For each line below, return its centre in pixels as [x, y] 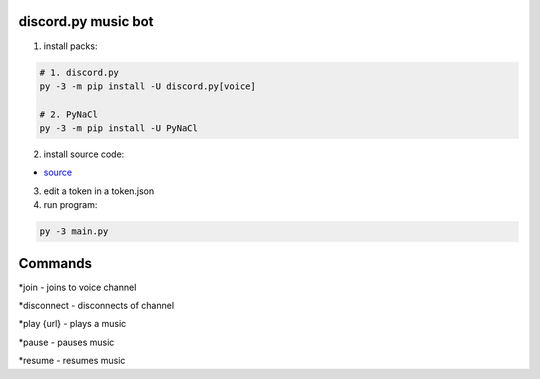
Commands [55, 263]
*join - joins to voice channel [77, 287]
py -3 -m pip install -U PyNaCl [119, 128]
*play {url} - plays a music [72, 324]
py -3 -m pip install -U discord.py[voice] [148, 86]
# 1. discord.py [79, 72]
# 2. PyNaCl [69, 114]
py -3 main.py [74, 231]
